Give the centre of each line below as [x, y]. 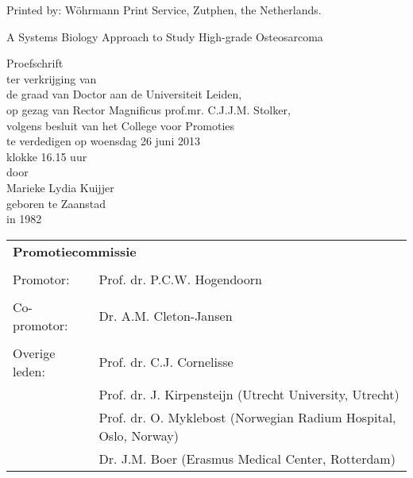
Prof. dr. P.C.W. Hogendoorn [180, 279]
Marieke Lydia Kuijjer [60, 187]
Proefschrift [35, 63]
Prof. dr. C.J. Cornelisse [166, 362]
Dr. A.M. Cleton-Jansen [166, 316]
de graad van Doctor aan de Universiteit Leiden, [124, 94]
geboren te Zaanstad [56, 203]
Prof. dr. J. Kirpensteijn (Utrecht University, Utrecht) [249, 394]
